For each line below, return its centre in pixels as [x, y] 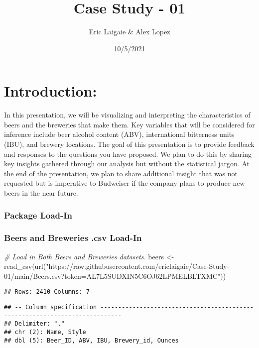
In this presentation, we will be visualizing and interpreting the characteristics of [127, 115]
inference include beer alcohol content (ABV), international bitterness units [119, 134]
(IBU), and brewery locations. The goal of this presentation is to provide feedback [129, 144]
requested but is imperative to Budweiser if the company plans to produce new [125, 183]
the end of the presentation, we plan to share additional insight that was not [121, 173]
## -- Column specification [51, 307]
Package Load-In [38, 215]
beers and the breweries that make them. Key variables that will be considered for [129, 124]
